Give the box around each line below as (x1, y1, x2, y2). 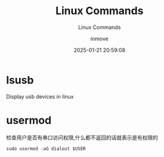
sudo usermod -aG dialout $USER (6, 146, 86, 152)
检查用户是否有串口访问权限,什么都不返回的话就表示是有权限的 (6, 134, 159, 141)
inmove (91, 35, 108, 42)
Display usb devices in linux (6, 93, 74, 100)
